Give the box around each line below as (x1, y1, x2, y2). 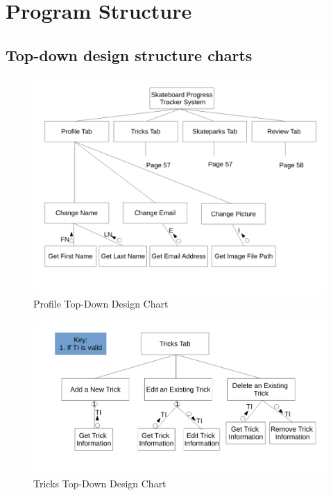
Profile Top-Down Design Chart (33, 296, 169, 311)
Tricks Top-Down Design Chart (33, 476, 166, 490)
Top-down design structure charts (6, 44, 253, 65)
